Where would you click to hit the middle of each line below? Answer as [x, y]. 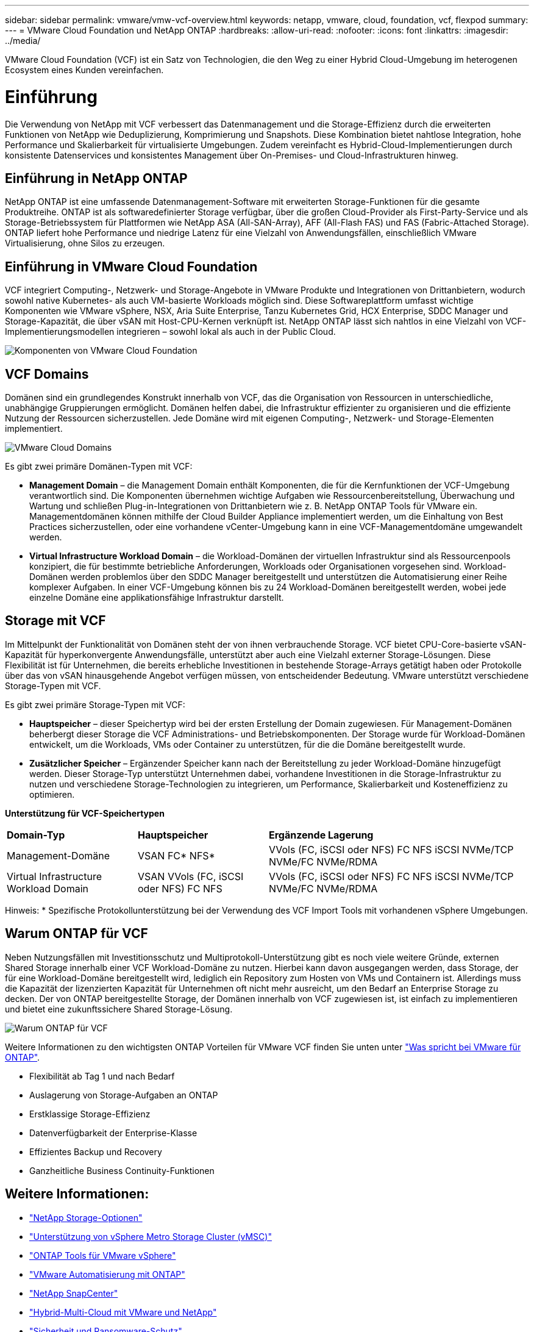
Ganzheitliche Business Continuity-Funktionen [122, 1170]
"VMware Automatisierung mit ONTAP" [107, 1274]
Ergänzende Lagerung [321, 835]
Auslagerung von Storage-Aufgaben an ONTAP [124, 1095]
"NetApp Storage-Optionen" [86, 1217]
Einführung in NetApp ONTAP [96, 178]
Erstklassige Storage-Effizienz [90, 1114]
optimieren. [52, 794]
